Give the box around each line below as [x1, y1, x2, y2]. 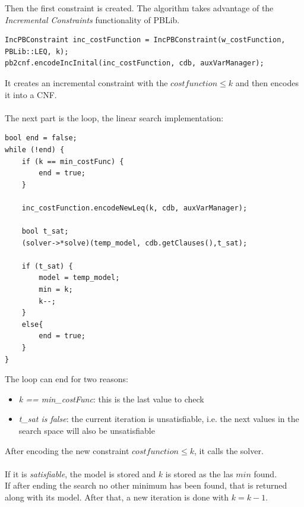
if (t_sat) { [21, 262, 73, 270]
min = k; [39, 285, 73, 294]
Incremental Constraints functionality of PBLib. [5, 13, 180, 26]
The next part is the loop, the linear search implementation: [5, 111, 224, 124]
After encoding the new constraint [5, 444, 129, 456]
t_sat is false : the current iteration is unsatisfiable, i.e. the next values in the [18, 412, 299, 425]
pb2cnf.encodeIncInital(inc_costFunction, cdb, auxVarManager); [5, 59, 264, 68]
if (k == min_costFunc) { [21, 157, 124, 166]
